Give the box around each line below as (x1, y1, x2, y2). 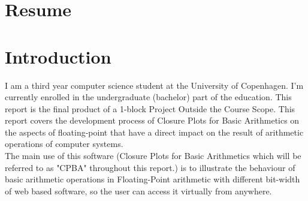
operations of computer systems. (5, 137, 123, 150)
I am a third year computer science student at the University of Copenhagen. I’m (5, 79, 304, 91)
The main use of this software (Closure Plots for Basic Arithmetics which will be (5, 149, 301, 162)
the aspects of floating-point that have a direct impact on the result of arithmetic (5, 125, 304, 138)
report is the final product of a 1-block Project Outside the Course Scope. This (5, 102, 295, 115)
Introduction (5, 44, 111, 68)
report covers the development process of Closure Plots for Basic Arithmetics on (5, 114, 300, 127)
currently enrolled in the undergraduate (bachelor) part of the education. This (5, 91, 292, 103)
